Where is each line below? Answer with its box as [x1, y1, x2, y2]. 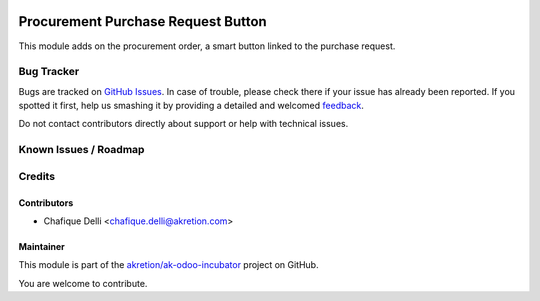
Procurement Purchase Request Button [18, 13, 267, 30]
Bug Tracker [18, 65, 80, 79]
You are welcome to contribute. [18, 277, 148, 289]
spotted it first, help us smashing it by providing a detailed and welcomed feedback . [18, 100, 365, 112]
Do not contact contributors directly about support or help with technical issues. [18, 118, 349, 130]
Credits [18, 169, 55, 183]
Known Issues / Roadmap [18, 143, 145, 157]
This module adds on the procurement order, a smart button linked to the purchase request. [18, 40, 396, 52]
